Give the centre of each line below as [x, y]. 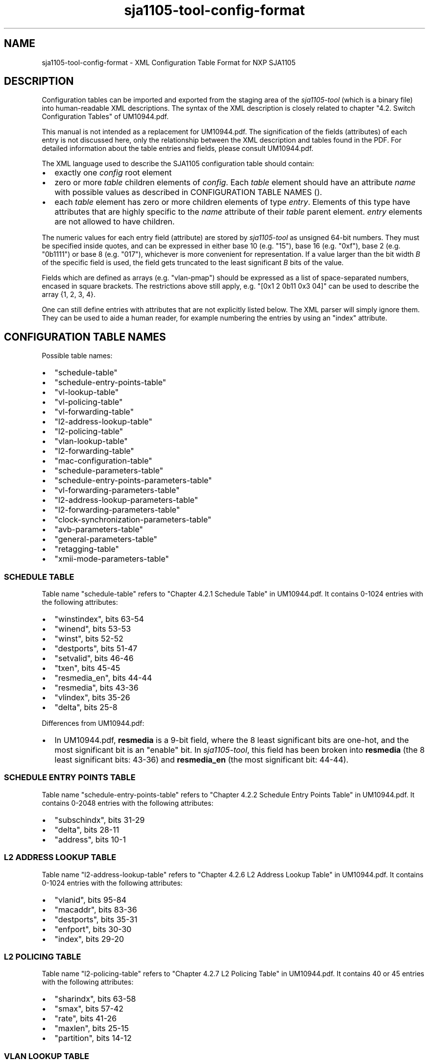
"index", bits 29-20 [89, 939]
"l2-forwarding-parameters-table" [117, 510]
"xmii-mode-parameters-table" [112, 559]
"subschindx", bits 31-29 [100, 820]
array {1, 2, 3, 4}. [69, 295]
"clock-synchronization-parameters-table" [133, 520]
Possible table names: [77, 356]
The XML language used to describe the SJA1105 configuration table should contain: [178, 164]
